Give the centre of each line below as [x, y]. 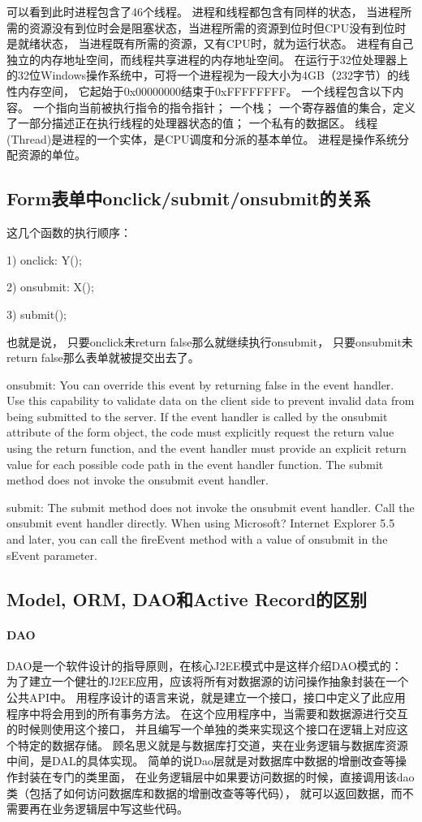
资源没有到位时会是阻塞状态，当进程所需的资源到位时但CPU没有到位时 [217, 27]
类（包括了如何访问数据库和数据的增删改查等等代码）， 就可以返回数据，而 [205, 792]
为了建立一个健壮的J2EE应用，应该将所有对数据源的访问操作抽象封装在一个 [208, 681]
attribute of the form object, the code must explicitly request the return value [200, 432]
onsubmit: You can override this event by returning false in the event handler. [200, 384]
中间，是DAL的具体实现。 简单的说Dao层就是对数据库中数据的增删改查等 [201, 761]
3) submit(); [37, 314]
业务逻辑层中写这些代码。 [120, 809]
